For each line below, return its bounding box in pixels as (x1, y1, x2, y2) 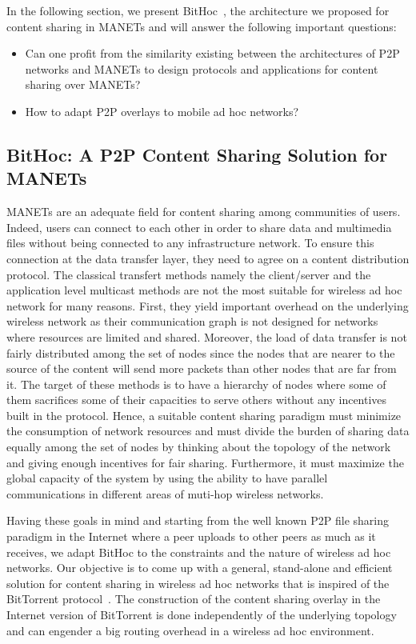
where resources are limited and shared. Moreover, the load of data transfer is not (6, 328, 407, 345)
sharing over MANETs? (25, 76, 141, 93)
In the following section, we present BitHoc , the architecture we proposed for (6, 2, 390, 18)
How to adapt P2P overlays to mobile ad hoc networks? (25, 102, 299, 119)
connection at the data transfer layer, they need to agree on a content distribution (6, 250, 410, 266)
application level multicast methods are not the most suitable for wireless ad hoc (6, 282, 402, 298)
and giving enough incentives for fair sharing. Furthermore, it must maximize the (6, 454, 404, 470)
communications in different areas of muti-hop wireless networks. (6, 485, 324, 502)
